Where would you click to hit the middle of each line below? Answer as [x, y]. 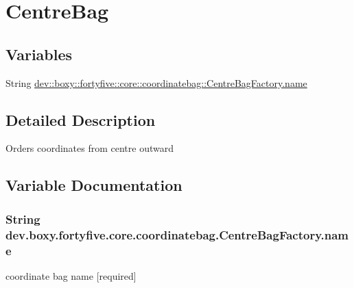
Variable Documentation [94, 185]
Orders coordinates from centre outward [90, 148]
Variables [39, 54]
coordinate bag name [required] [71, 275]
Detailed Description [81, 119]
